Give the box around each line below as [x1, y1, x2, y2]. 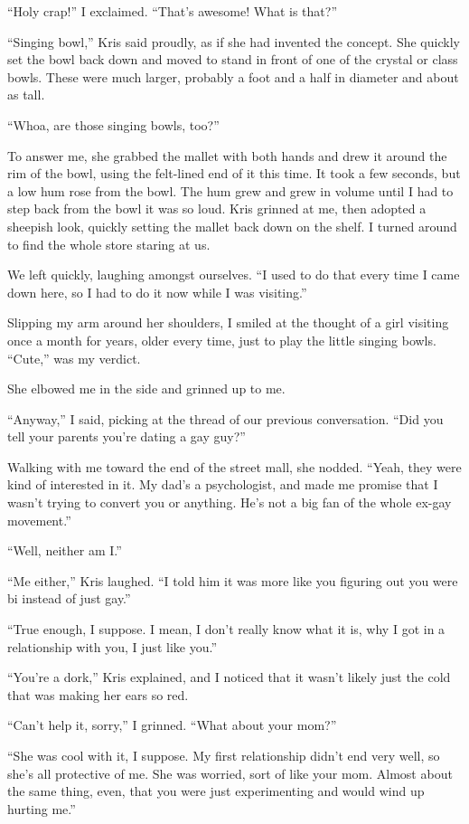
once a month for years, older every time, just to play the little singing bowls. [7, 330, 436, 349]
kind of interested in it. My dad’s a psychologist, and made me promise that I [7, 475, 438, 494]
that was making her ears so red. [7, 685, 189, 704]
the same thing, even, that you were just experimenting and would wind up [7, 781, 425, 800]
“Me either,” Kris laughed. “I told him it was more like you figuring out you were [7, 571, 458, 590]
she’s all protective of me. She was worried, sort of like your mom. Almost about [7, 763, 453, 782]
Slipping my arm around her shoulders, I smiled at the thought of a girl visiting [7, 313, 449, 332]
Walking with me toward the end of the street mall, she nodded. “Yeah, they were [7, 457, 462, 476]
